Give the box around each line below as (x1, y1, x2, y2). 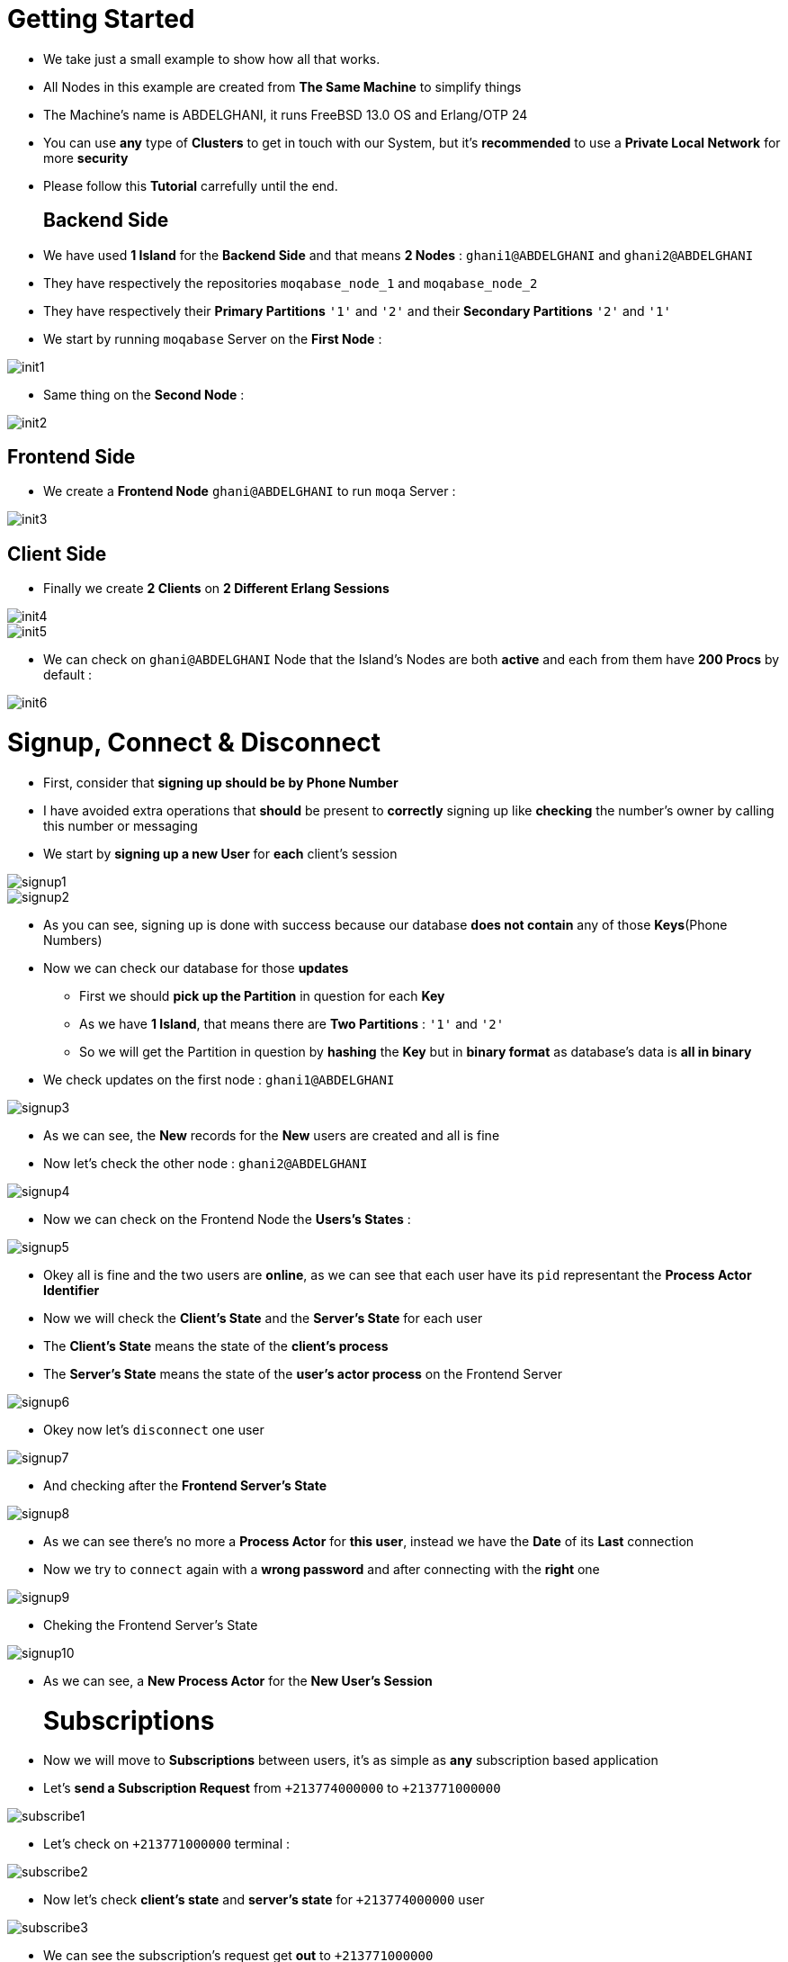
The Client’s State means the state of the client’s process (43, 1337, 389, 1354)
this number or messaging (43, 817, 198, 833)
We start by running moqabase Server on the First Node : (43, 330, 382, 346)
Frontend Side (7, 445, 136, 469)
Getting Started (7, 4, 195, 34)
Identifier (43, 1282, 100, 1298)
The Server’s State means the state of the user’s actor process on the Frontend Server (43, 1365, 562, 1381)
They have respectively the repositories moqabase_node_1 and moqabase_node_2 (43, 274, 538, 291)
